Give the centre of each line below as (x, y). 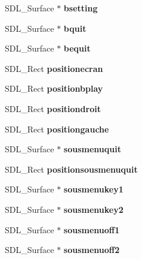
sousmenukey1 (93, 189)
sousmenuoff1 (92, 229)
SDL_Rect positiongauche (57, 129)
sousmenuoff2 (92, 250)
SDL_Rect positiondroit (53, 108)
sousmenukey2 (93, 209)
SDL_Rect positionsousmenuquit (71, 169)
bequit (77, 48)
